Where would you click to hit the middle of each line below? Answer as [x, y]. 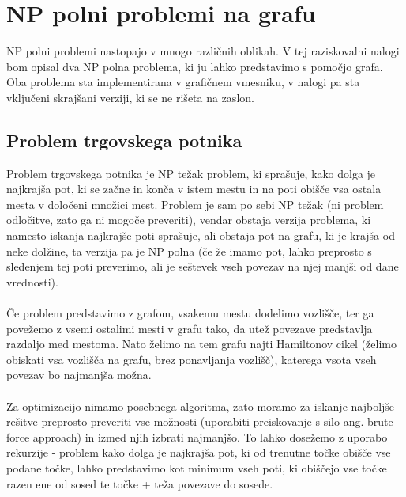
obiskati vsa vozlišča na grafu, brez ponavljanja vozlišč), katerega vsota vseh [192, 359]
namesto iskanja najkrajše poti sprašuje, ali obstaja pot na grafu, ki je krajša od [201, 235]
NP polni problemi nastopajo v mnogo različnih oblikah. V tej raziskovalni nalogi [203, 51]
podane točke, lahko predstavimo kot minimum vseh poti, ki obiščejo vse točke [197, 467]
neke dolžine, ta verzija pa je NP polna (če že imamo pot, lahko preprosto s [189, 250]
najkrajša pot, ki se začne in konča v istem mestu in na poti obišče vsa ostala [194, 189]
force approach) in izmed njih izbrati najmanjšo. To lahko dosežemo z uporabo [197, 436]
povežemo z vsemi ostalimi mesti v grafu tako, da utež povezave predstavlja [190, 328]
